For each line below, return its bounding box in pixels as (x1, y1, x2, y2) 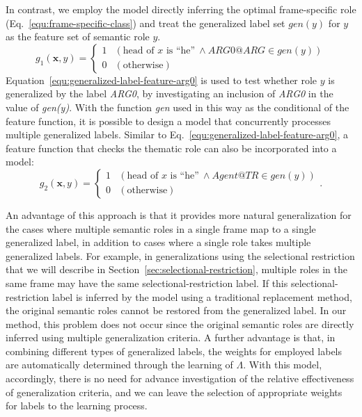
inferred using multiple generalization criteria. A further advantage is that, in (6, 330, 336, 345)
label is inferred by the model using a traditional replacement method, (52, 289, 352, 304)
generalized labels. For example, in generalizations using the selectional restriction (6, 248, 355, 263)
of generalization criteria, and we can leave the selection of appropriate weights (6, 384, 343, 399)
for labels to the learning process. (6, 398, 148, 413)
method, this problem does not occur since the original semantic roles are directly (6, 316, 354, 331)
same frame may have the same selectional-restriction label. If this (6, 275, 288, 290)
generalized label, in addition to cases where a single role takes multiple (6, 235, 311, 250)
